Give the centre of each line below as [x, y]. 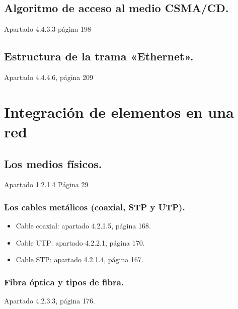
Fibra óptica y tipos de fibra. [64, 282]
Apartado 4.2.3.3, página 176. [50, 301]
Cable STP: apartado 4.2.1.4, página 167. [80, 259]
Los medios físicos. [53, 163]
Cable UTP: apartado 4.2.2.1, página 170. [80, 242]
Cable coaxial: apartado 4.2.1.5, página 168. [83, 226]
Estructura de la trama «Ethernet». [99, 56]
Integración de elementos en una [119, 111]
